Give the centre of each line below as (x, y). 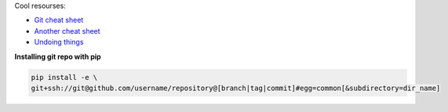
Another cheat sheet (67, 31)
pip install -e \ (64, 77)
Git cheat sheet (59, 20)
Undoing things (59, 42)
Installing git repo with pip (58, 56)
